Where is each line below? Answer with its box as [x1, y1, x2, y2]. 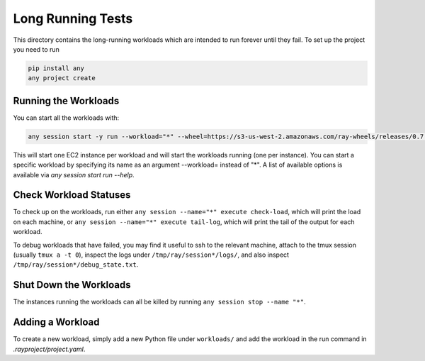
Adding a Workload [13, 316, 100, 328]
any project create [28, 74, 96, 82]
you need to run [13, 45, 59, 53]
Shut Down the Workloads [13, 279, 131, 291]
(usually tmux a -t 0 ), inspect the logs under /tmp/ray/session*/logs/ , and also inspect [13, 250, 290, 259]
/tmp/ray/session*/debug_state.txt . [13, 260, 139, 269]
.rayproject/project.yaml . [13, 345, 86, 353]
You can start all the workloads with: [13, 113, 120, 122]
